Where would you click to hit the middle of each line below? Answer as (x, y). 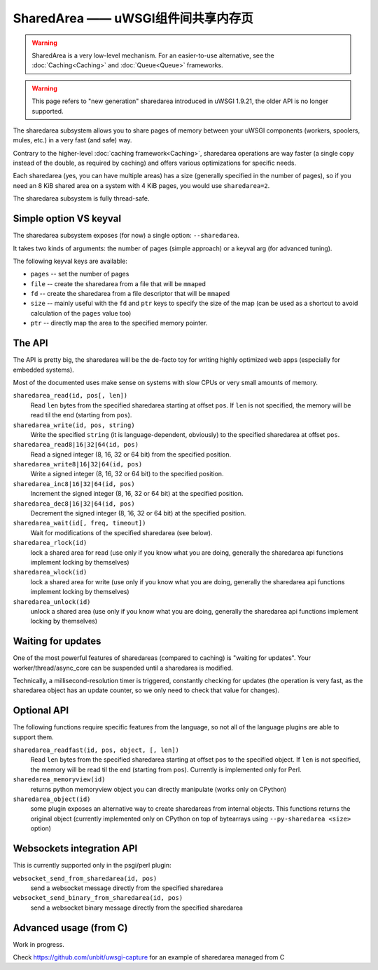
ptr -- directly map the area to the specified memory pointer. (119, 323)
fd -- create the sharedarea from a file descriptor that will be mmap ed (130, 294)
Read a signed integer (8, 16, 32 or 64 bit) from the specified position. (131, 454)
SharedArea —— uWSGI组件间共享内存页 (133, 18)
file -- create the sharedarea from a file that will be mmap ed (118, 283)
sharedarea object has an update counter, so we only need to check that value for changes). (146, 690)
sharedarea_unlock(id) (52, 602)
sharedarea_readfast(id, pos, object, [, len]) (96, 750)
